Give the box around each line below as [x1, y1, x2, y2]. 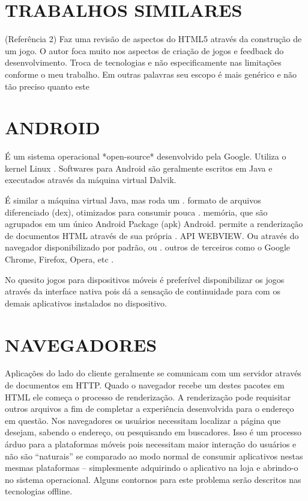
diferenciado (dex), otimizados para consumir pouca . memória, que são [5, 205, 268, 218]
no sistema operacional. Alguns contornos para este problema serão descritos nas [5, 473, 301, 485]
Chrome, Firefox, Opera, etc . [5, 252, 114, 265]
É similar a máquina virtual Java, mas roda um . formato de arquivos [5, 194, 261, 206]
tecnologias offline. [5, 485, 73, 497]
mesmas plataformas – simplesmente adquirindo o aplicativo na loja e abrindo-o [5, 461, 298, 474]
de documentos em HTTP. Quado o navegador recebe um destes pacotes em [5, 379, 285, 391]
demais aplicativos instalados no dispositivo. [5, 296, 167, 309]
